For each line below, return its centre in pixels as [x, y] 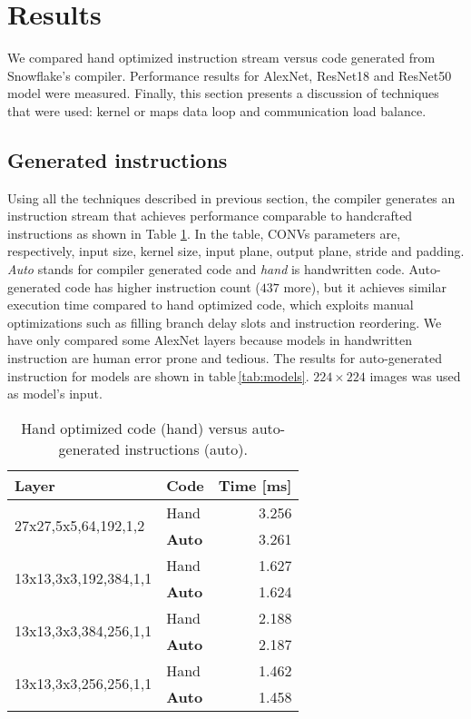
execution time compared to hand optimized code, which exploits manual [211, 305]
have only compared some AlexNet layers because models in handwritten [210, 340]
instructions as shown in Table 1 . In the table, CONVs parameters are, [204, 233]
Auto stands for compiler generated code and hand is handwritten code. [206, 269]
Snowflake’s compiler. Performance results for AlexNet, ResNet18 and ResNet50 [230, 75]
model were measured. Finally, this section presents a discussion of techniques [223, 93]
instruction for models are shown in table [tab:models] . [158, 375]
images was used [415, 375]
